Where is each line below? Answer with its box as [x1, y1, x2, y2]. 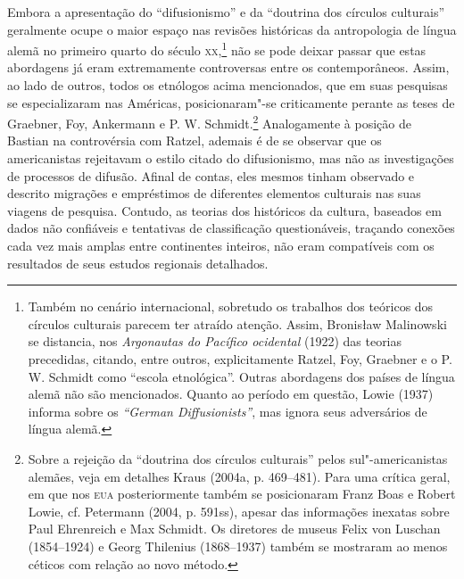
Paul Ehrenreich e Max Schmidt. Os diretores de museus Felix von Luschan [28, 519, 441, 538]
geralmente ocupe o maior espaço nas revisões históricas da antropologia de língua [7, 20, 457, 38]
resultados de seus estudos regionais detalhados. [7, 253, 269, 272]
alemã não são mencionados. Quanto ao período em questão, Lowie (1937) [28, 385, 434, 403]
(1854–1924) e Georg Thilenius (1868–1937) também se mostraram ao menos [28, 536, 448, 555]
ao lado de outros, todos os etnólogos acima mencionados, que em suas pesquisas [7, 76, 448, 95]
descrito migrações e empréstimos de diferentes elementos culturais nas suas [7, 184, 421, 203]
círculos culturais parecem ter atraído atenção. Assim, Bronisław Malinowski [28, 314, 447, 333]
